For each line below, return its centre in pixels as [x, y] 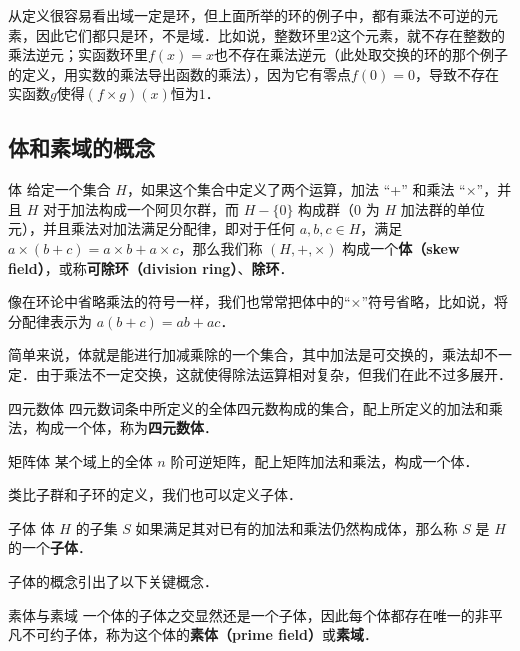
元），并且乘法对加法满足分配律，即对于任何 [151, 228]
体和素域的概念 [81, 147]
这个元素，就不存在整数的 [421, 34]
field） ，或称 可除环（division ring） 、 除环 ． [151, 267]
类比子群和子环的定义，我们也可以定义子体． [155, 494]
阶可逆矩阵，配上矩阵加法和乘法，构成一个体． [324, 460]
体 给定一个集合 [59, 189]
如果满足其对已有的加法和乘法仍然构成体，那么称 [296, 527]
